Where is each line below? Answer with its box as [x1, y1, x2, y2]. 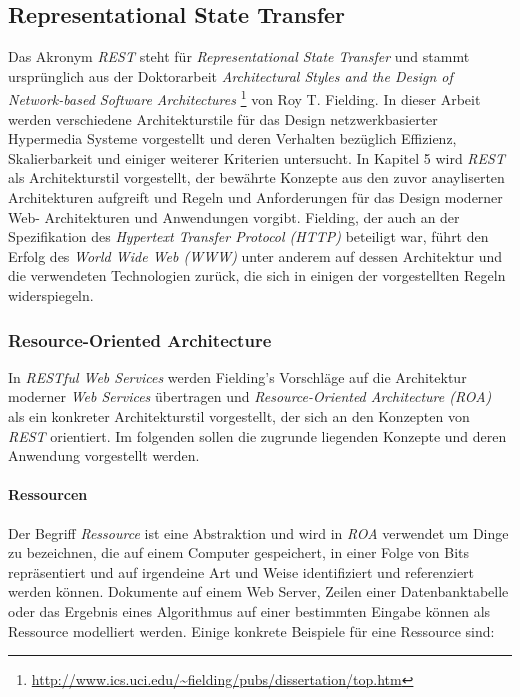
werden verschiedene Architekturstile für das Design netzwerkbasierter [8, 108, 438, 129]
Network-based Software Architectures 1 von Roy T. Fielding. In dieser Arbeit [8, 86, 481, 110]
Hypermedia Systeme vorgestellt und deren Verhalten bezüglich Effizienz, [8, 128, 457, 149]
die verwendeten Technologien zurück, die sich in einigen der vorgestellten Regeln [8, 265, 506, 286]
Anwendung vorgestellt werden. [8, 445, 200, 466]
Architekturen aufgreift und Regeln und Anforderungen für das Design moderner [8, 187, 503, 208]
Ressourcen [8, 484, 88, 505]
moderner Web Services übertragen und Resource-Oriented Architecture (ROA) [8, 386, 492, 407]
